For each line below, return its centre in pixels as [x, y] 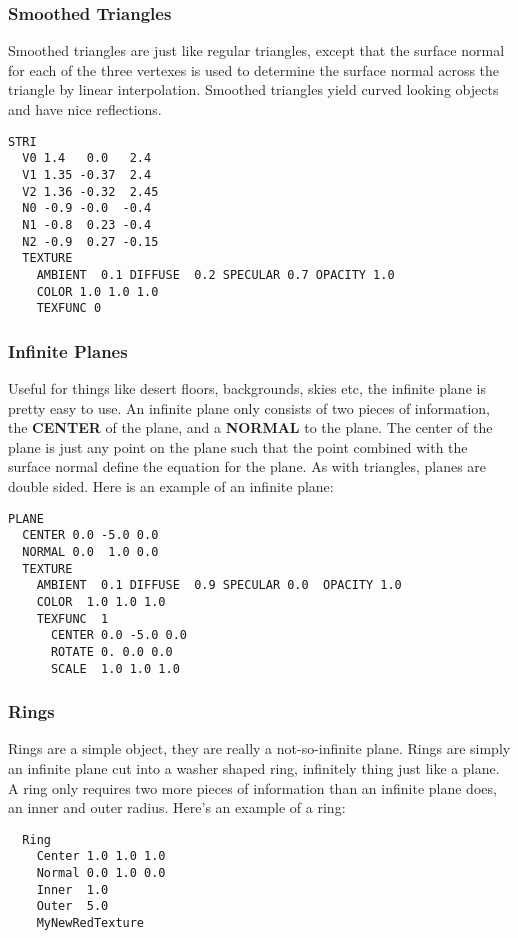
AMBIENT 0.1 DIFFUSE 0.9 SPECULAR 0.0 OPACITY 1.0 [219, 585]
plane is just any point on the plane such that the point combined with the [238, 446]
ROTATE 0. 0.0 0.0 [111, 651]
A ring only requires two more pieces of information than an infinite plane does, [252, 787]
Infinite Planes [68, 350]
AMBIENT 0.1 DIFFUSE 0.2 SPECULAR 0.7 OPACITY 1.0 [215, 274]
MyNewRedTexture [90, 923]
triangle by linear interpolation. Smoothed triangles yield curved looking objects [253, 89]
